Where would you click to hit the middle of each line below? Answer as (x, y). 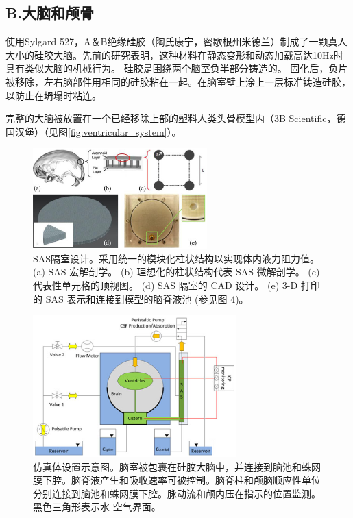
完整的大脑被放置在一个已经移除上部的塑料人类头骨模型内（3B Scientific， (171, 118)
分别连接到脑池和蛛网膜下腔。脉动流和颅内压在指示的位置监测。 (177, 493)
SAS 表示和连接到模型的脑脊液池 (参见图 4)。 (147, 298)
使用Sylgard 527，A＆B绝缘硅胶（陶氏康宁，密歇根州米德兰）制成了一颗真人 (176, 41)
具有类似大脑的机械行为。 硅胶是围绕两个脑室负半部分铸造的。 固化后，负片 (177, 68)
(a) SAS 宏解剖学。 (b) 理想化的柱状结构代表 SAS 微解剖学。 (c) (176, 272)
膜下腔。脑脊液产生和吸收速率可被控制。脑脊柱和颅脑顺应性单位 (177, 480)
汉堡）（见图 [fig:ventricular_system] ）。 (98, 131)
